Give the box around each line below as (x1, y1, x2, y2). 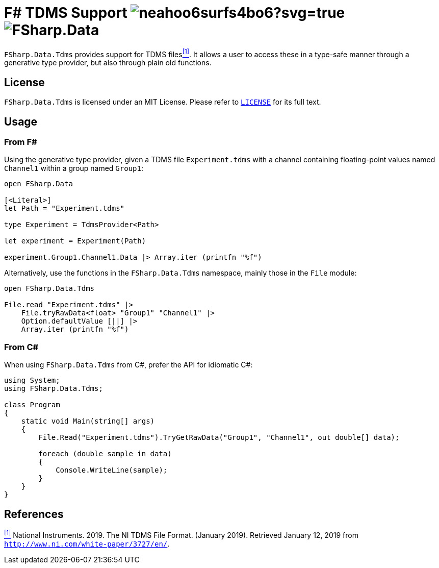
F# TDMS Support (4, 4, 127, 21)
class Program (4, 401, 60, 409)
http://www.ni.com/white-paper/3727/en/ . (4, 539, 170, 548)
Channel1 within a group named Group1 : (4, 164, 143, 173)
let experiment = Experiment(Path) (4, 237, 146, 245)
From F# (4, 137, 37, 147)
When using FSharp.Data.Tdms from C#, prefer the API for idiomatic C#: (4, 360, 253, 369)
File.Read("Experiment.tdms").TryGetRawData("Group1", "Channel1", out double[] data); (38, 433, 400, 442)
